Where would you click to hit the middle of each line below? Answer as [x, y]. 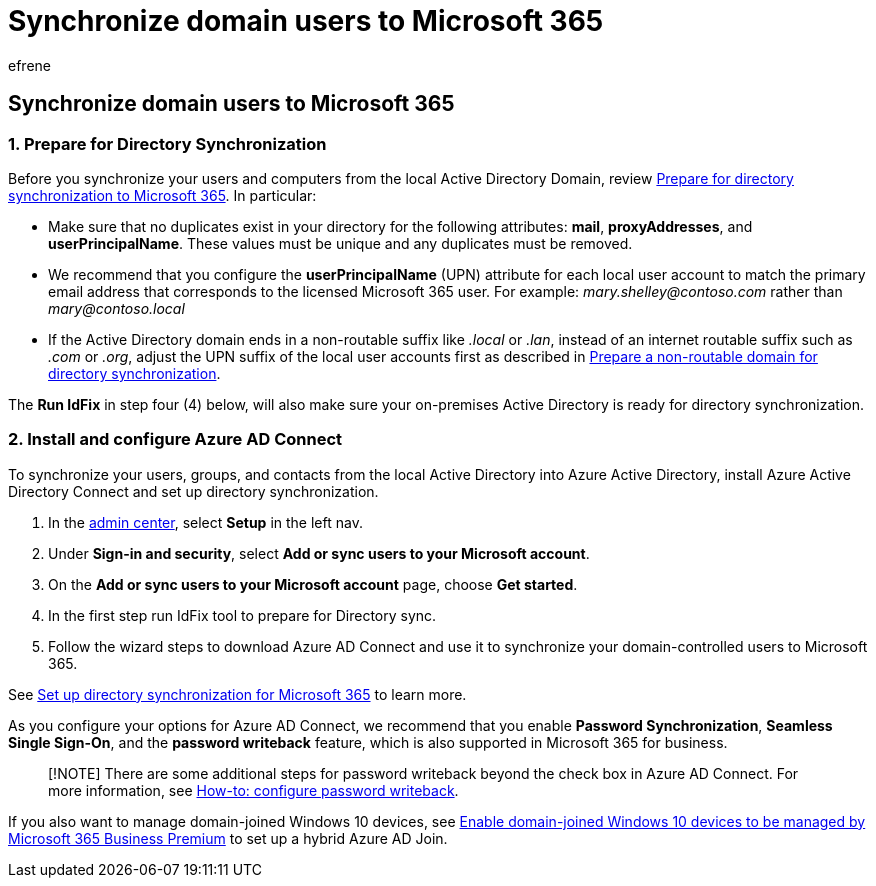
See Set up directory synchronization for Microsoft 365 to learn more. [237, 694]
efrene [29, 65]
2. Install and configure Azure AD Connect [175, 439]
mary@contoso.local [116, 308]
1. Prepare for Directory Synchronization [167, 143]
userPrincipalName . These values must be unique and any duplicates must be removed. [340, 243]
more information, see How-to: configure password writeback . [253, 790]
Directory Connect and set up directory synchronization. [193, 491]
